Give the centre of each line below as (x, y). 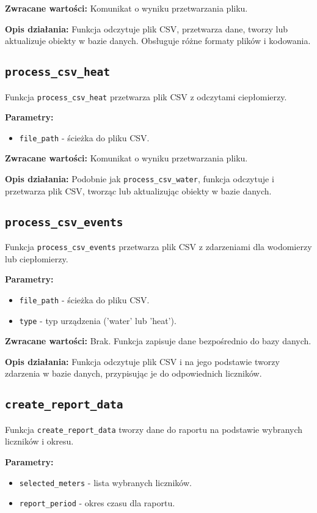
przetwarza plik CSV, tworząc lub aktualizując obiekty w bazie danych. (138, 190)
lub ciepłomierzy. (37, 258)
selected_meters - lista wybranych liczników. (105, 482)
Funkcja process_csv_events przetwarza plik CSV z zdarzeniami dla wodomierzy (158, 247)
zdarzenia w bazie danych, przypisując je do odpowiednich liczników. (133, 373)
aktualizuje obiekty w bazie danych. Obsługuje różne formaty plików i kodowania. (158, 41)
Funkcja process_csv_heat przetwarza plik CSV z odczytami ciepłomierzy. (146, 96)
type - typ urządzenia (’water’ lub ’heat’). (98, 320)
